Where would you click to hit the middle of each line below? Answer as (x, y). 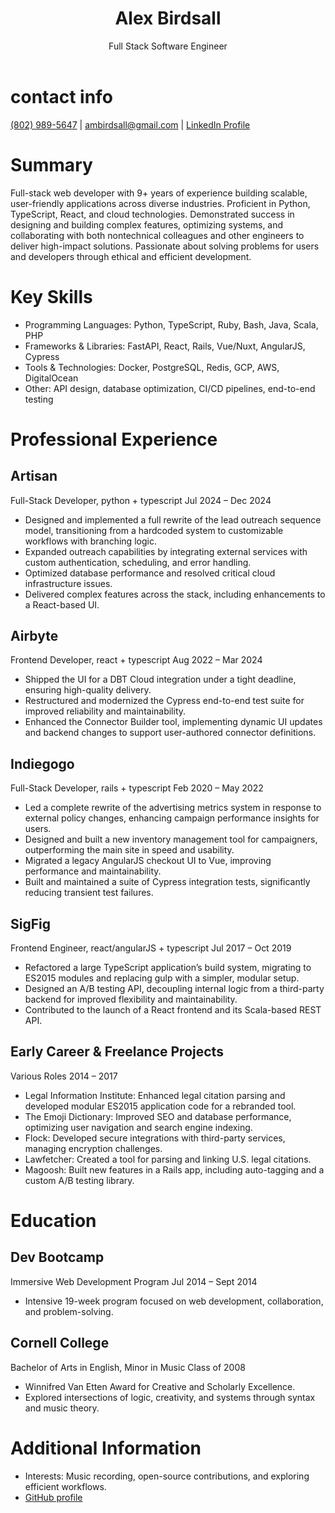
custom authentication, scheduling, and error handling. (138, 562)
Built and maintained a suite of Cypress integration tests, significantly (167, 882)
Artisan (34, 476)
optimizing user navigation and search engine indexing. (138, 1127)
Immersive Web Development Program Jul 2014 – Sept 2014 (134, 1281)
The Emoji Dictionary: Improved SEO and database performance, (158, 1116)
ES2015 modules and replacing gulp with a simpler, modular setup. (162, 978)
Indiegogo (42, 763)
